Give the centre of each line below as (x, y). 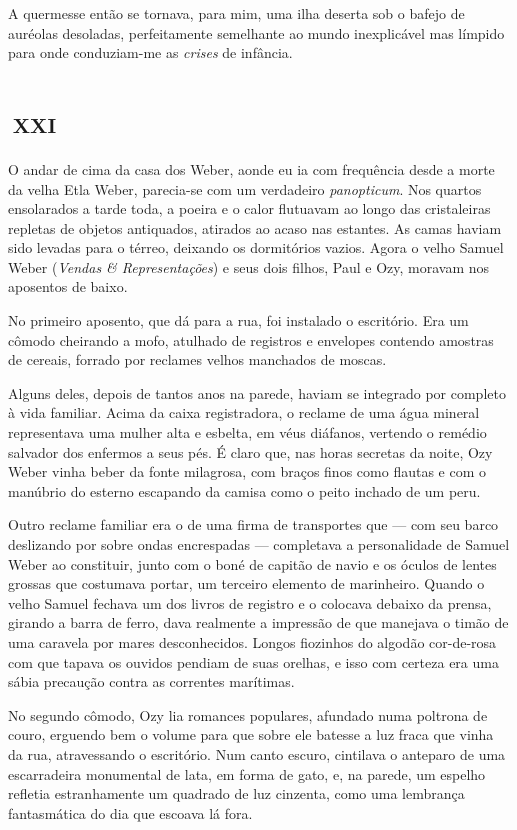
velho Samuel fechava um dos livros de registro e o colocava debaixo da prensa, (250, 602)
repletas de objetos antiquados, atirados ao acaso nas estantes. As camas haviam (255, 227)
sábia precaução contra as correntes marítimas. (151, 681)
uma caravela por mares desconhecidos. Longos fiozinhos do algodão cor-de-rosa (252, 641)
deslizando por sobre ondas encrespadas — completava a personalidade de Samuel (259, 544)
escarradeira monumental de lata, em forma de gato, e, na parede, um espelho (247, 773)
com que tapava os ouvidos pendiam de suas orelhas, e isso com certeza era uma (253, 661)
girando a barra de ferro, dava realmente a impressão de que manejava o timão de (258, 622)
